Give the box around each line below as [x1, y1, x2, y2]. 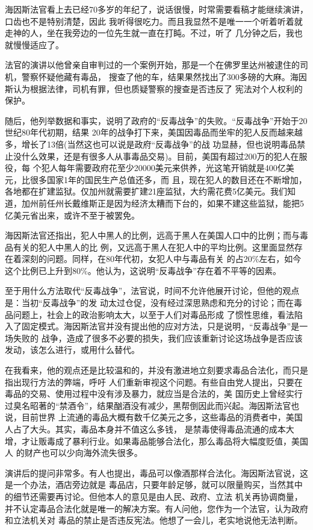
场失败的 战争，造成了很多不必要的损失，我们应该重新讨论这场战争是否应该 [5, 331, 303, 344]
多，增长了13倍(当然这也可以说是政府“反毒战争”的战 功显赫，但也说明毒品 [5, 137, 297, 150]
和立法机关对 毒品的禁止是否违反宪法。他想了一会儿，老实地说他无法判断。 [5, 514, 303, 526]
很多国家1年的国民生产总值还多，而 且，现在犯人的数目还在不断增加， [29, 173, 307, 185]
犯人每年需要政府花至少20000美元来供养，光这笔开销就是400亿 [41, 161, 286, 174]
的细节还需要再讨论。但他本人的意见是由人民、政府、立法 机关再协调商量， [5, 490, 303, 502]
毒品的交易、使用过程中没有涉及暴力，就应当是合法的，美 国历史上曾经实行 [5, 387, 303, 400]
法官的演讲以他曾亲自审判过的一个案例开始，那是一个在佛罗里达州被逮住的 [5, 58, 300, 71]
